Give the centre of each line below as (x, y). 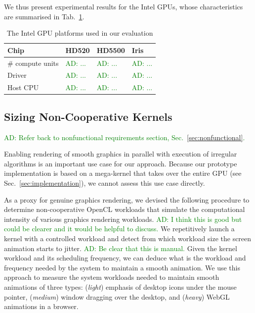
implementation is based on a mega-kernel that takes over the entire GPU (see (123, 173)
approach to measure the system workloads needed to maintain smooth (112, 277)
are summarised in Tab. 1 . (44, 16)
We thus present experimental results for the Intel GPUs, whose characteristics (124, 6)
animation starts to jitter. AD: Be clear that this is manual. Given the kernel (121, 248)
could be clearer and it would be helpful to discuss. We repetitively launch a (119, 229)
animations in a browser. (41, 306)
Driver (17, 75)
